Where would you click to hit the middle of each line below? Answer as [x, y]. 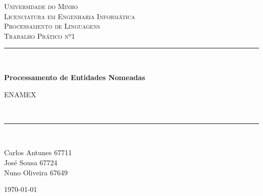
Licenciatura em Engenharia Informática [70, 16]
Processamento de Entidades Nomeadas [75, 77]
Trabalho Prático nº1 [40, 36]
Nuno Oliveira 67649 [36, 172]
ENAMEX [20, 94]
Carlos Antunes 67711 [38, 152]
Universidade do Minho [41, 6]
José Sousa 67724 [31, 162]
